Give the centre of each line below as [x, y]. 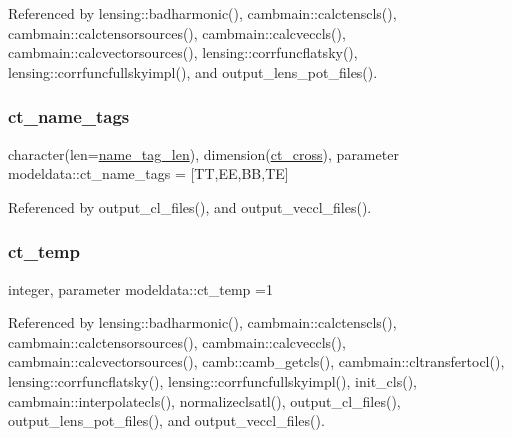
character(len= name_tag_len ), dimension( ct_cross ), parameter [203, 153]
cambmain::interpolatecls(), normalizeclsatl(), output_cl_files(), [204, 400]
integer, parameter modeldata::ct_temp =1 [140, 288]
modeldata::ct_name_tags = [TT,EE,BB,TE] [148, 173]
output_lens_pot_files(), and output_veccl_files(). [166, 420]
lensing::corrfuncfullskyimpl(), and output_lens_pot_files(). [193, 71]
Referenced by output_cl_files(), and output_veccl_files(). [190, 206]
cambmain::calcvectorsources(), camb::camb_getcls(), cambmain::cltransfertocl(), [256, 361]
